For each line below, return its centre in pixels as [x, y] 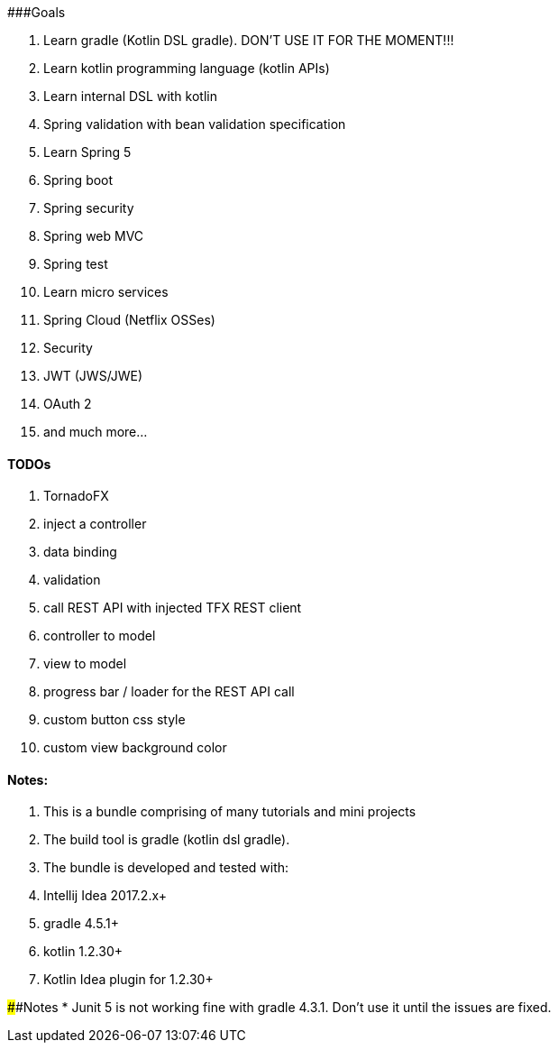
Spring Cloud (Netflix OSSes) [129, 320]
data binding [80, 552]
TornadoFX [76, 496]
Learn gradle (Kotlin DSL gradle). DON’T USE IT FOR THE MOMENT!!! [249, 40]
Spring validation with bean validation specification [195, 124]
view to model [85, 664]
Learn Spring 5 [87, 152]
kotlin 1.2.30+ [83, 952]
